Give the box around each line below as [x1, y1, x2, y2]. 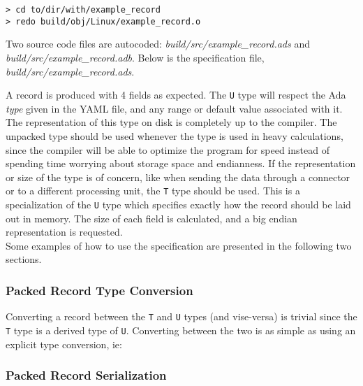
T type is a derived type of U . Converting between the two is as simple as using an [6, 322, 356, 337]
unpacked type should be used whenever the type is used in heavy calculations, [6, 128, 343, 143]
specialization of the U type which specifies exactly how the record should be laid [6, 196, 351, 211]
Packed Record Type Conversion [6, 281, 193, 299]
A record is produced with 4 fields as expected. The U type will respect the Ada [6, 87, 346, 102]
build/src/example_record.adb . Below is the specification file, [6, 50, 265, 64]
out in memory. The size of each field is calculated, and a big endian [6, 210, 297, 225]
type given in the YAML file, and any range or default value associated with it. [6, 101, 343, 115]
